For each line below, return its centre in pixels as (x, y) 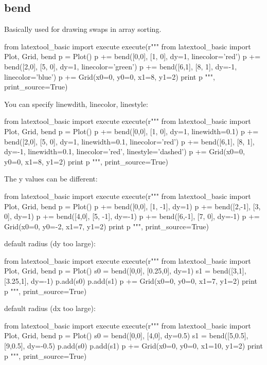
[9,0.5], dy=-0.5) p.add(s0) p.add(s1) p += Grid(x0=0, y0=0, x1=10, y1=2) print (133, 346)
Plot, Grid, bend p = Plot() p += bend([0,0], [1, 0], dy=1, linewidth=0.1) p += (131, 131)
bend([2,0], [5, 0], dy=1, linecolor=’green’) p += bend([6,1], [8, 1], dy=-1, (121, 66)
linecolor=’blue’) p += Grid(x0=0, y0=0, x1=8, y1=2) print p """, (110, 76)
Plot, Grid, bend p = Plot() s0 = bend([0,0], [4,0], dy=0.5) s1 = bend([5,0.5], (126, 335)
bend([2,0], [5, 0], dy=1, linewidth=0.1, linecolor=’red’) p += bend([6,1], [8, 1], (129, 141)
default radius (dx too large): (50, 308)
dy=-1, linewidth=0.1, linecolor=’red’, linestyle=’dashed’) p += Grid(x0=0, (124, 151)
